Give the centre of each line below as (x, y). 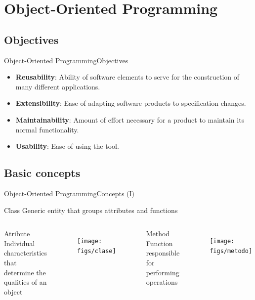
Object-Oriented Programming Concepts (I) (69, 193)
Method (158, 234)
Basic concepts (42, 173)
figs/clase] (96, 251)
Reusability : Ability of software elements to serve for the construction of (127, 77)
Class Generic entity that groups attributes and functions (91, 210)
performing (163, 272)
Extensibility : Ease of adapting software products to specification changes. (131, 103)
